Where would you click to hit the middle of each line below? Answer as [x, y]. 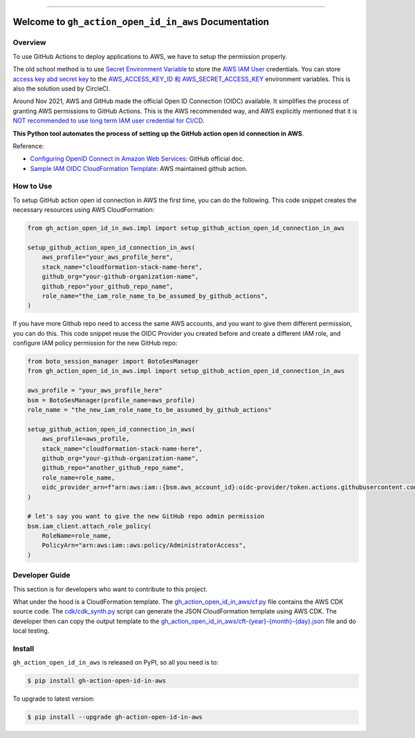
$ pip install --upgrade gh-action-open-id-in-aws [115, 717]
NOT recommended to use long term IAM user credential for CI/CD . [109, 120]
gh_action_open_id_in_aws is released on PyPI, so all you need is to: [116, 663]
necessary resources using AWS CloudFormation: [84, 210]
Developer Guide [41, 575]
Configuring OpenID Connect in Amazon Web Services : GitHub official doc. [137, 159]
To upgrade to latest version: [54, 699]
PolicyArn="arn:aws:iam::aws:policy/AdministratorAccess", [144, 546]
